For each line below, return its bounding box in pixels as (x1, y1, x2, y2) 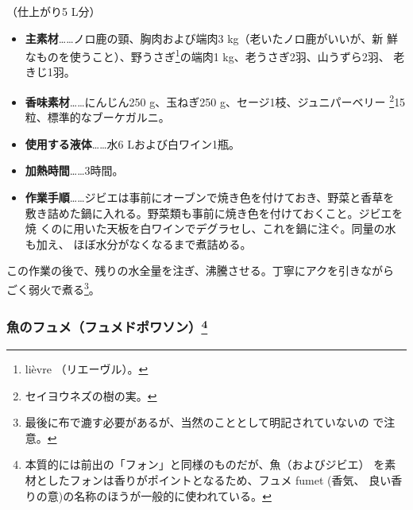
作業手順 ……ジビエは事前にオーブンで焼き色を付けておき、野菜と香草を (25, 189, 395, 206)
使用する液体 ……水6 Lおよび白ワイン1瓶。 (25, 135, 240, 152)
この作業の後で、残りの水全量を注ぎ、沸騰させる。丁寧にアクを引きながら (6, 262, 395, 279)
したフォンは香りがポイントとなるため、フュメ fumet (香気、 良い (47, 471, 392, 488)
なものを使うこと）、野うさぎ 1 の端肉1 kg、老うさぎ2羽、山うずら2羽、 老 (25, 46, 405, 64)
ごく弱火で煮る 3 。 (6, 279, 100, 297)
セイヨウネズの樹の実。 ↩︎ (25, 387, 157, 404)
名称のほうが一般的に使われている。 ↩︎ (74, 487, 272, 504)
